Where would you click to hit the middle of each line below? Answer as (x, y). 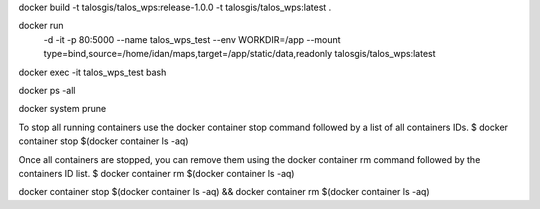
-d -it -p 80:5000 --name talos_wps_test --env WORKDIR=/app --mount (192, 39)
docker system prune (62, 109)
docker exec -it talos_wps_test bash (92, 72)
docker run (41, 26)
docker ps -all (47, 90)
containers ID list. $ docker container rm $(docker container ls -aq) (156, 173)
